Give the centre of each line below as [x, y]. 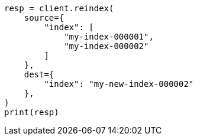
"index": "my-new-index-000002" [119, 84]
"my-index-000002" [106, 46]
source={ [44, 18]
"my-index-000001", [109, 37]
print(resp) [32, 112]
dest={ [39, 74]
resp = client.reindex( [59, 8]
